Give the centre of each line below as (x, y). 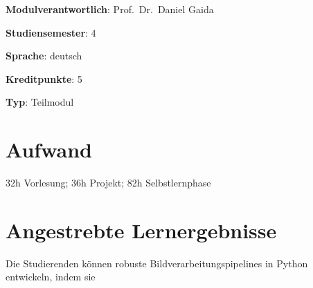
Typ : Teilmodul (40, 102)
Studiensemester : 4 (51, 32)
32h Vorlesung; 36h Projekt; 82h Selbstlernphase (108, 183)
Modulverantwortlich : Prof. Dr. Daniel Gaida (110, 9)
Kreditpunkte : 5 (44, 78)
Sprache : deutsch (44, 56)
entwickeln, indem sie (51, 277)
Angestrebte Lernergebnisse (141, 230)
